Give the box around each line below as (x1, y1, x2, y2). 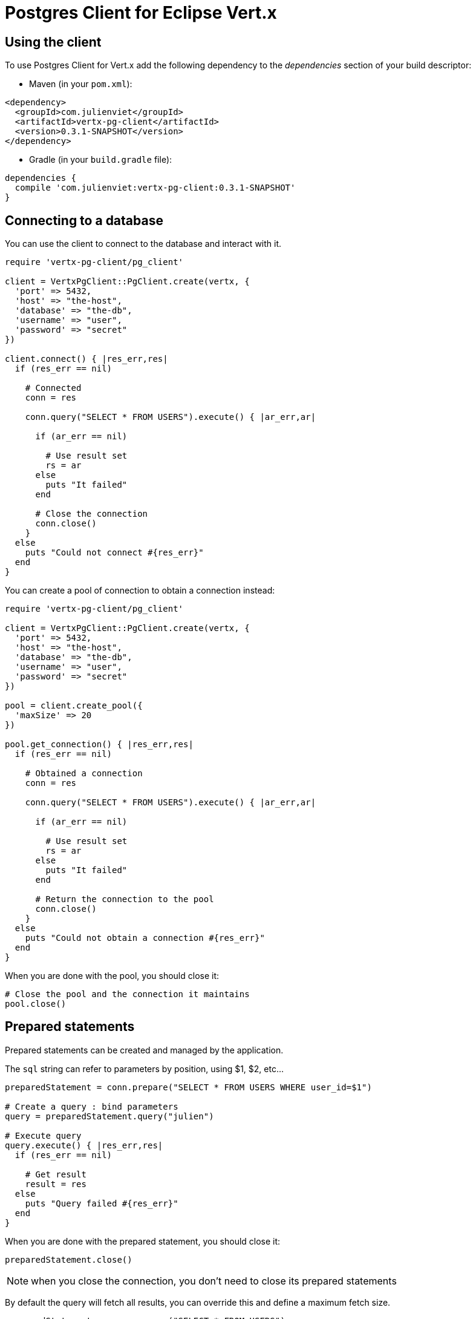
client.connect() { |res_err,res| (5, 354, 168, 364)
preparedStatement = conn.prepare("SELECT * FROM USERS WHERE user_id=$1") (5, 1082, 372, 1092)
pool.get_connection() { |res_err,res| (5, 739, 194, 750)
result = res (25, 1179, 86, 1189)
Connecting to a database (5, 212, 163, 228)
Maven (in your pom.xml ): (29, 79, 132, 90)
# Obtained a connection (25, 768, 143, 779)
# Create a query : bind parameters (5, 1101, 178, 1111)
